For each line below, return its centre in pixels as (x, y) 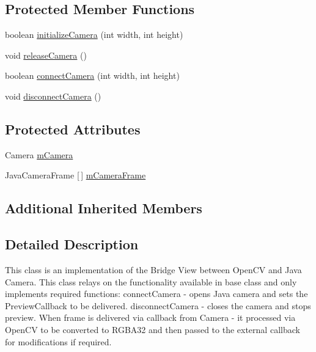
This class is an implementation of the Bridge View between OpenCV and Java (153, 269)
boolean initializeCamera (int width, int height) (94, 35)
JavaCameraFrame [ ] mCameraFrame (75, 175)
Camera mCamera (39, 154)
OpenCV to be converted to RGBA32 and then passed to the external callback (152, 329)
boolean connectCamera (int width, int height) (92, 75)
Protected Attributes (73, 129)
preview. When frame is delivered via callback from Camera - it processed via (150, 317)
